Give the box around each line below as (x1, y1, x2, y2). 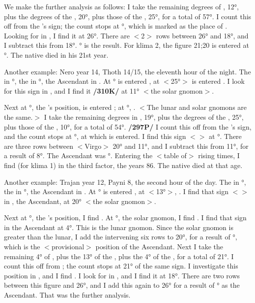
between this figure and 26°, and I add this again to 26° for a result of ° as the (4, 280, 240, 290)
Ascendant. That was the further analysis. (4, 290, 131, 300)
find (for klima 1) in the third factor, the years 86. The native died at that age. (4, 160, 243, 170)
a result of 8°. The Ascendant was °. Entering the (4, 150, 153, 161)
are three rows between (4, 140, 73, 151)
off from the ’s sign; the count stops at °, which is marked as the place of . (4, 21, 227, 31)
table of (164, 150, 187, 161)
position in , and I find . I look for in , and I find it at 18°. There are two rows (4, 270, 240, 280)
